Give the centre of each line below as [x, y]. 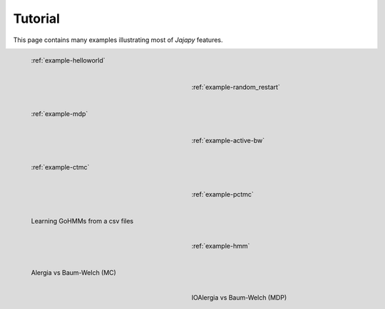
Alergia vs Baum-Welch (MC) [74, 273]
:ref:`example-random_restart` [236, 87]
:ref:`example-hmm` [221, 246]
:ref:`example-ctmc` [60, 167]
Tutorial [37, 19]
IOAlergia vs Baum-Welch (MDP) [239, 298]
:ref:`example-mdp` [60, 114]
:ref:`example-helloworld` [68, 60]
